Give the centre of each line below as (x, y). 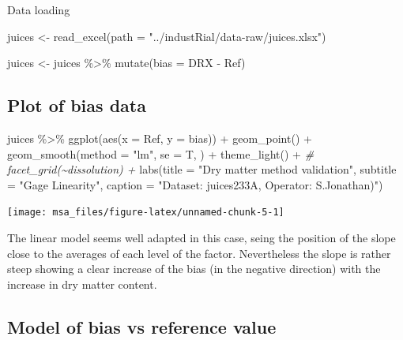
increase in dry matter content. (82, 284)
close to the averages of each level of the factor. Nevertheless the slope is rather (199, 253)
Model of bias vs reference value (142, 326)
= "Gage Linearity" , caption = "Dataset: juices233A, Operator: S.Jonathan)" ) (195, 184)
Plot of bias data (77, 105)
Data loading (39, 9)
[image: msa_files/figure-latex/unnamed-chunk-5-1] (146, 213)
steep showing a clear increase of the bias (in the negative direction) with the (194, 269)
